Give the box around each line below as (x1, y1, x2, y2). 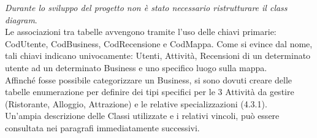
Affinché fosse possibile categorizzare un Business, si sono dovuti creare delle (5, 73, 292, 86)
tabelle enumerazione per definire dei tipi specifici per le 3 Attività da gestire (5, 85, 294, 98)
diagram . (5, 13, 37, 26)
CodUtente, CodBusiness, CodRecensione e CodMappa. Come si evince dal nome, (5, 37, 313, 50)
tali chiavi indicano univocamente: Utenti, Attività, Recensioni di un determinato (5, 49, 311, 62)
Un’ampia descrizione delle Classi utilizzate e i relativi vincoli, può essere (5, 109, 280, 122)
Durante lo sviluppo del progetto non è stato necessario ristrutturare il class (5, 1, 288, 13)
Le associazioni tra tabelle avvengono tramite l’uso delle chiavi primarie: (5, 25, 277, 38)
